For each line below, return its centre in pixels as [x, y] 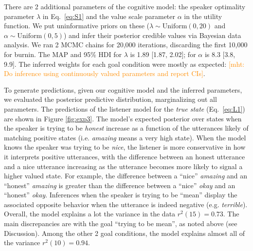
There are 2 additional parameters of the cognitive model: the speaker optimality [125, 6]
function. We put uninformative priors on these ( [77, 26]
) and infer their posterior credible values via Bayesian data [152, 35]
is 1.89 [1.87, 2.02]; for [163, 54]
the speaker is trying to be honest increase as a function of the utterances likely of [126, 128]
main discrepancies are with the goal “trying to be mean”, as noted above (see [121, 223]
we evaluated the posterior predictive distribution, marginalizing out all [110, 99]
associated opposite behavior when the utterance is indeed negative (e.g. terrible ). [126, 204]
